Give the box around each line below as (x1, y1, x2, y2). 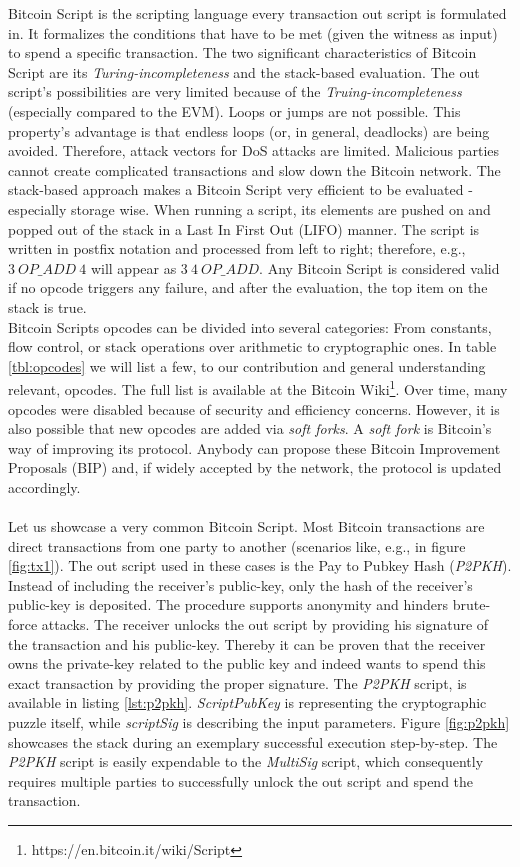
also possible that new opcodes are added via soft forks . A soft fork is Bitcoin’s (8, 418, 492, 439)
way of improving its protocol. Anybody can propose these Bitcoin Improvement (8, 437, 501, 458)
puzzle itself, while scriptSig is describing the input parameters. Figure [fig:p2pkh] (8, 712, 510, 733)
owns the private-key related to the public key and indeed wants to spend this (8, 653, 486, 674)
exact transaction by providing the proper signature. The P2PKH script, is (8, 672, 467, 693)
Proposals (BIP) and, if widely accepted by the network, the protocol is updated (8, 457, 502, 478)
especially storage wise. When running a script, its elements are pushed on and (8, 198, 491, 219)
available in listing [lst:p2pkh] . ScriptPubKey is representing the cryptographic (8, 692, 487, 713)
